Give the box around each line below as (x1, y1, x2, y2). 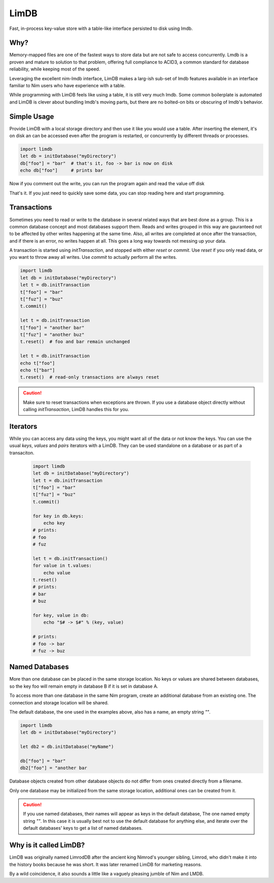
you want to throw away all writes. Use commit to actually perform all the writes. (9, 254, 177, 260)
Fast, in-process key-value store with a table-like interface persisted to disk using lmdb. (9, 25, 193, 31)
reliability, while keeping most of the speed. (9, 66, 100, 72)
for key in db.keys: (32, 513, 84, 519)
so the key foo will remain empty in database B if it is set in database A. (9, 683, 158, 689)
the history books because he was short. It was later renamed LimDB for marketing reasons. (9, 861, 202, 867)
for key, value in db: (32, 612, 89, 618)
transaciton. (9, 450, 35, 456)
